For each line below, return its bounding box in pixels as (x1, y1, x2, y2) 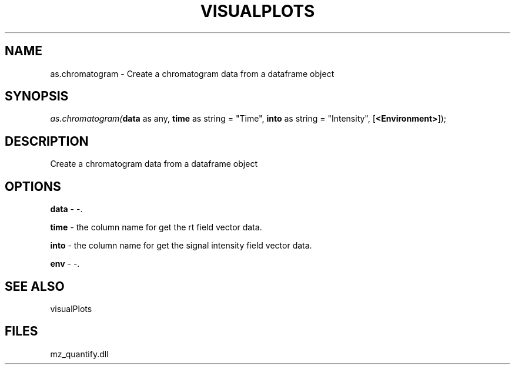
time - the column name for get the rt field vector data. (50, 222, 262, 233)
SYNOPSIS (5, 89, 69, 104)
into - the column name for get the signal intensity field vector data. (50, 240, 312, 251)
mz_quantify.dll (50, 348, 109, 359)
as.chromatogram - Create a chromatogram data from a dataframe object (50, 68, 335, 79)
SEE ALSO (5, 279, 65, 294)
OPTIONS (5, 179, 61, 194)
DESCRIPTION (5, 133, 89, 149)
